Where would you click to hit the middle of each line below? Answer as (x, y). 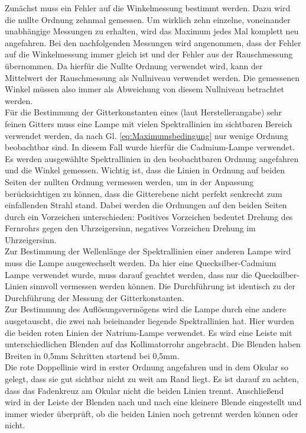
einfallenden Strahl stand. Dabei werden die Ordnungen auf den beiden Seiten (146, 205)
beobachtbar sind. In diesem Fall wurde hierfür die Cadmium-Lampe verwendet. (150, 147)
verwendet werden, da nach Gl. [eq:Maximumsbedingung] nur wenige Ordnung (147, 135)
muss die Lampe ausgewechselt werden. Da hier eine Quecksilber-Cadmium (141, 263)
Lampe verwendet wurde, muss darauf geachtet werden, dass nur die (128, 274)
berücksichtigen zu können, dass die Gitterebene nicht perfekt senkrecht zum (144, 193)
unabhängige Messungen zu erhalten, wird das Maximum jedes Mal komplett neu (152, 31)
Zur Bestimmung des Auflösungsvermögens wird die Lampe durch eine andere (146, 309)
